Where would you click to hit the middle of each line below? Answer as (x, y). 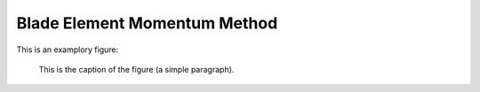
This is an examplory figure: (68, 50)
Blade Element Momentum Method (147, 23)
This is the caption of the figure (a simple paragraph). (136, 69)
